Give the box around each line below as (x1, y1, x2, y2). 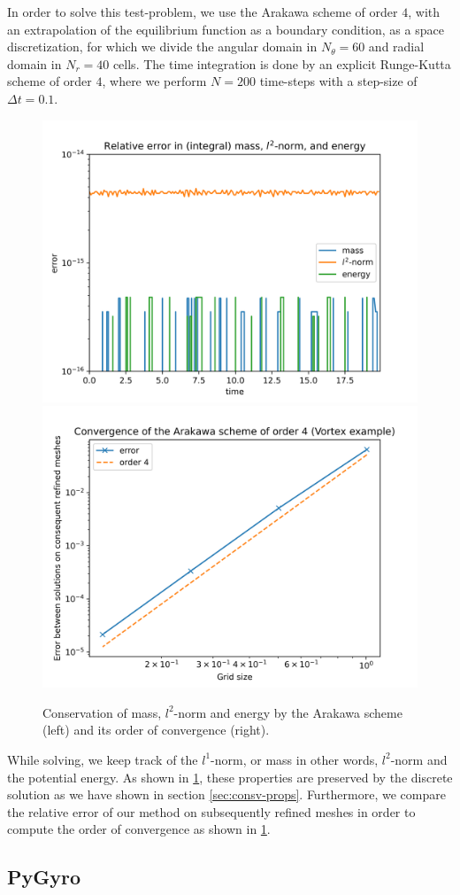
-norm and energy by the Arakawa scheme (173, 703, 402, 721)
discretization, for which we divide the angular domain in (7, 37, 318, 56)
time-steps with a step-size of (259, 72, 418, 90)
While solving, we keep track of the (7, 750, 198, 768)
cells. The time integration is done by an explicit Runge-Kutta (112, 54, 451, 73)
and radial (368, 37, 425, 56)
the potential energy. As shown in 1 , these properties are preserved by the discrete (7, 767, 453, 786)
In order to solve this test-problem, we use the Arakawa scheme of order (7, 3, 398, 20)
